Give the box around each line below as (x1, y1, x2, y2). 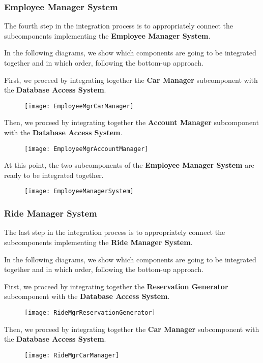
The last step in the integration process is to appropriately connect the (4, 227, 225, 237)
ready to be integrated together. (4, 169, 104, 180)
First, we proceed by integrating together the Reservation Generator (4, 281, 228, 291)
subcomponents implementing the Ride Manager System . (4, 236, 193, 247)
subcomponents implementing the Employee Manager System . (4, 30, 211, 41)
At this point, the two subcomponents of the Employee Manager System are (4, 160, 254, 170)
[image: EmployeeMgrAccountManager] (24, 145, 149, 153)
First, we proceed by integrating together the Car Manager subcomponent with (4, 74, 258, 85)
